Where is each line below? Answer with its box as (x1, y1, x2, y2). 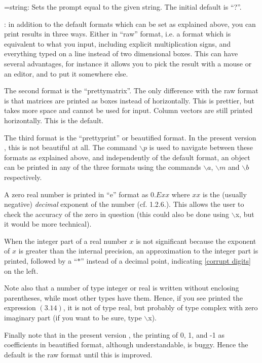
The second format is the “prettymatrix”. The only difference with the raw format (4, 85, 258, 96)
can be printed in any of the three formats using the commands (4, 162, 201, 172)
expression (4, 302, 36, 313)
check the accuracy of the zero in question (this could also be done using (4, 208, 230, 219)
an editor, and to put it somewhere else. (4, 68, 128, 79)
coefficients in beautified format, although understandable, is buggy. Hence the (4, 339, 248, 350)
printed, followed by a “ (4, 256, 78, 266)
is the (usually (202, 189, 247, 199)
